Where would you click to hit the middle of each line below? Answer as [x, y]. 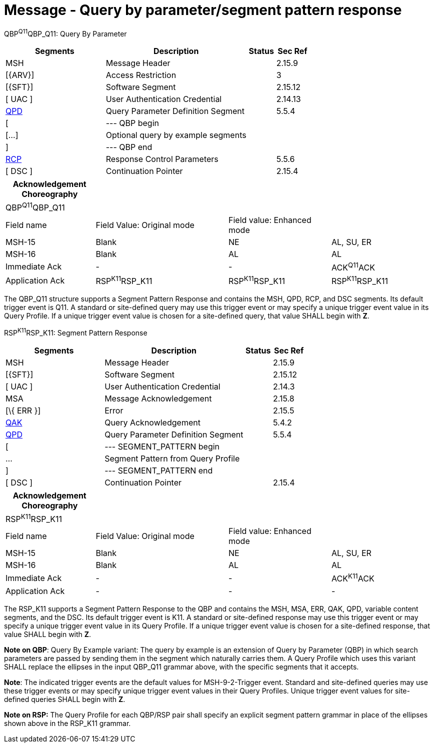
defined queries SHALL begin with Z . [65, 699]
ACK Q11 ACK [353, 267]
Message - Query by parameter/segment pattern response [203, 10]
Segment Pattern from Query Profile [172, 459]
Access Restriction [141, 75]
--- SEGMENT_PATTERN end [159, 471]
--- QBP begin [132, 123]
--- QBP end [129, 147]
